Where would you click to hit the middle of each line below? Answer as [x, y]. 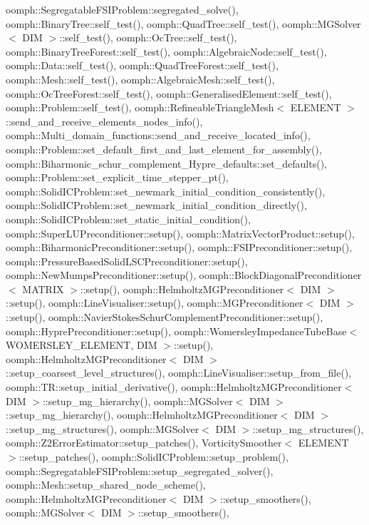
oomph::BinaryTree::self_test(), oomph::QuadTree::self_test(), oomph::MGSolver [183, 23]
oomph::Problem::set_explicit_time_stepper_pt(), [117, 177]
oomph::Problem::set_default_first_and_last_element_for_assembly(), [164, 149]
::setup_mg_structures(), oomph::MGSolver [103, 428]
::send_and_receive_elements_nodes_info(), [104, 121]
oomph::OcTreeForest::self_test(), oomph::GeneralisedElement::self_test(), [169, 93]
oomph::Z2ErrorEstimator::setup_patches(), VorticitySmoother [144, 443]
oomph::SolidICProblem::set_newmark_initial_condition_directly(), [156, 205]
